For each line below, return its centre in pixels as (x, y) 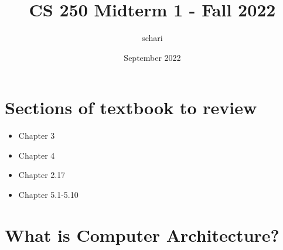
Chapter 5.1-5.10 (48, 195)
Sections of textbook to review (131, 107)
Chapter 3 (37, 136)
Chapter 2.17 (42, 175)
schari (152, 38)
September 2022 (152, 57)
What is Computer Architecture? (142, 234)
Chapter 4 (37, 155)
